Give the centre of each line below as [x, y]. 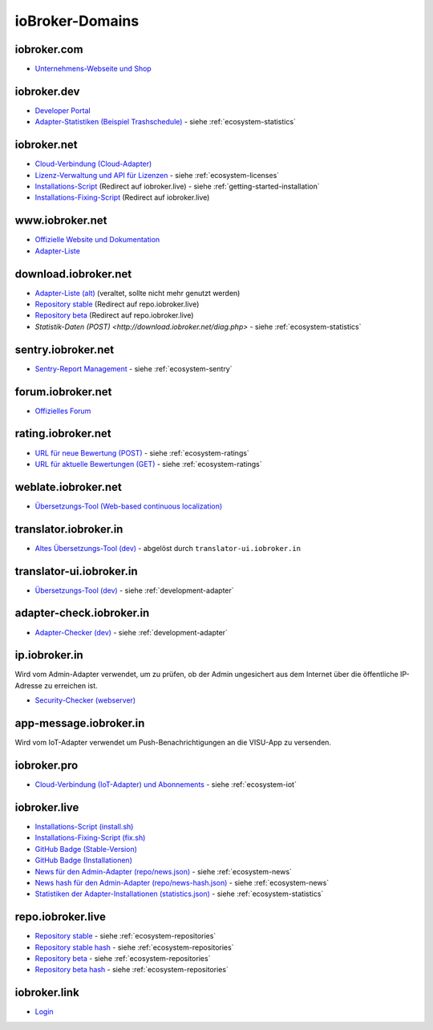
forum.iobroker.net [63, 392]
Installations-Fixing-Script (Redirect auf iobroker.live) [122, 197]
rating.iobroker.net [63, 434]
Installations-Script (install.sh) [84, 826]
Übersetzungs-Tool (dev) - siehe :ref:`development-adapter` [134, 590]
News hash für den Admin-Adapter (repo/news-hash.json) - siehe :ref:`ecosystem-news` [182, 882]
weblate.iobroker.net [68, 487]
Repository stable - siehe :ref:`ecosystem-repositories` [125, 936]
